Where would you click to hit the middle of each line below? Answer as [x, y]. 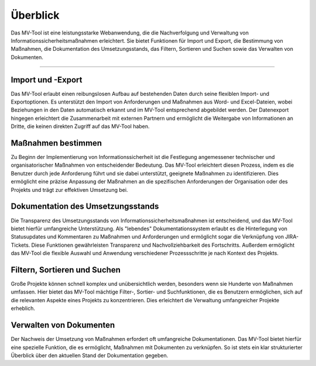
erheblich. [23, 308]
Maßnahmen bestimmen [56, 143]
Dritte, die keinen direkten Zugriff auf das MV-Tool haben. [80, 126]
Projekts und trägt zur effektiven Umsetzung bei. [69, 189]
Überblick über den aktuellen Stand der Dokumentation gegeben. [90, 355]
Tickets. [20, 245]
